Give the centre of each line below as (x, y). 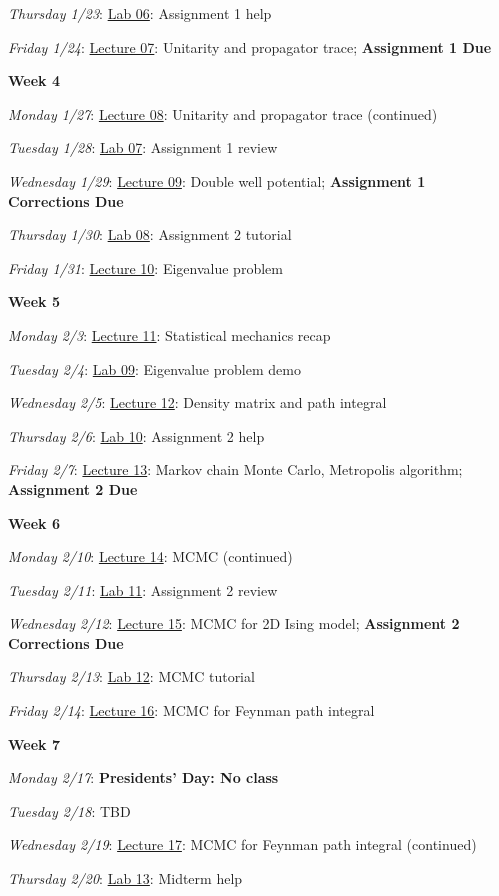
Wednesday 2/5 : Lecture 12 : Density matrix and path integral (197, 402)
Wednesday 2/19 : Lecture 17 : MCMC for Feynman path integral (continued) (242, 844)
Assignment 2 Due (73, 488)
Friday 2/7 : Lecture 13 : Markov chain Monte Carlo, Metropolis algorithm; (235, 469)
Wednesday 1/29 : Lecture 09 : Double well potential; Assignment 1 (217, 180)
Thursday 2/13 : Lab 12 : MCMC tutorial (131, 676)
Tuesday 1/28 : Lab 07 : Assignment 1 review (143, 147)
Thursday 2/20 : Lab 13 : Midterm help (125, 878)
